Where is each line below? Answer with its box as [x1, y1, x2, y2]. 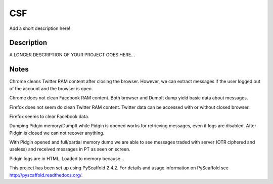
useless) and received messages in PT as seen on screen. [9, 146, 131, 152]
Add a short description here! [9, 25, 71, 31]
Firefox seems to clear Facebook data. [9, 113, 89, 119]
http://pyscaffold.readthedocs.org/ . [9, 172, 83, 178]
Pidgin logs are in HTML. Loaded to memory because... [9, 155, 124, 162]
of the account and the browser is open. [9, 85, 93, 91]
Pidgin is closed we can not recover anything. [9, 130, 105, 136]
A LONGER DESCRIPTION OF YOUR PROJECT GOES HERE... [9, 52, 135, 58]
